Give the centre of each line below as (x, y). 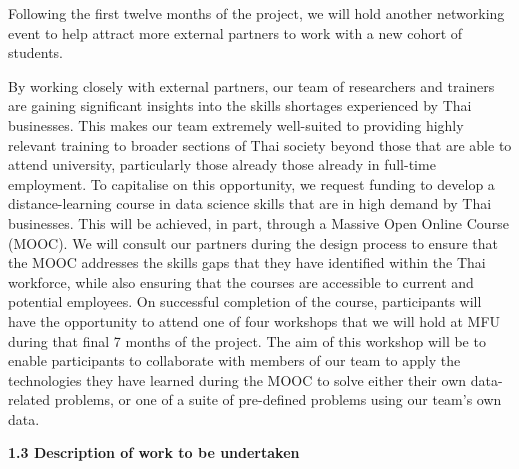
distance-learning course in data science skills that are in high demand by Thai (250, 203)
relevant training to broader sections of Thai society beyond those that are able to (260, 144)
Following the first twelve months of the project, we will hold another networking (256, 13)
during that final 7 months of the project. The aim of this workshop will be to (247, 340)
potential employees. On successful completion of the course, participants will (245, 301)
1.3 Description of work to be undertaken (154, 452)
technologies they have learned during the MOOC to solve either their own (237, 379)
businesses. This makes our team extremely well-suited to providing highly (236, 124)
